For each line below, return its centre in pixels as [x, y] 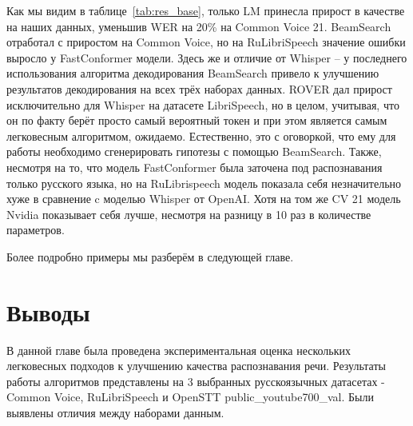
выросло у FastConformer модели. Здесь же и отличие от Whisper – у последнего [207, 57]
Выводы [48, 311]
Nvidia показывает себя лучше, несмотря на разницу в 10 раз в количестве [189, 214]
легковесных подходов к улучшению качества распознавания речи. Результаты [196, 366]
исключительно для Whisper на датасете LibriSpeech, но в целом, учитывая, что [203, 104]
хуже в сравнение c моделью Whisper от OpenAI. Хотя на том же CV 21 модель [204, 199]
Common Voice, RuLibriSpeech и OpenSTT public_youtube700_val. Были [190, 397]
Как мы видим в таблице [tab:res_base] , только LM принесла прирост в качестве [206, 10]
